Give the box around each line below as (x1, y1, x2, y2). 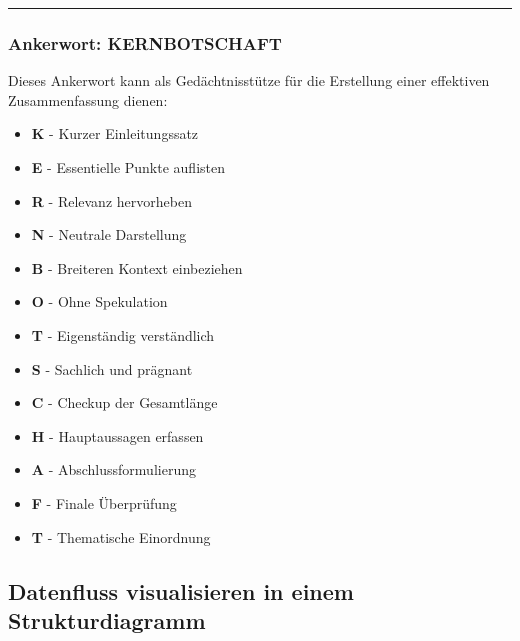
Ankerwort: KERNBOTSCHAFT (8, 30, 282, 55)
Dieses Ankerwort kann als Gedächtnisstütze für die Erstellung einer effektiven (8, 70, 490, 91)
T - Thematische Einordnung (31, 526, 211, 547)
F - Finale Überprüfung (31, 492, 177, 513)
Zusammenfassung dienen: (8, 89, 168, 110)
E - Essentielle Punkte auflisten (31, 157, 226, 177)
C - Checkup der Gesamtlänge (31, 392, 218, 413)
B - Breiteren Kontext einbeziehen (31, 257, 243, 278)
